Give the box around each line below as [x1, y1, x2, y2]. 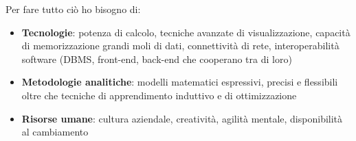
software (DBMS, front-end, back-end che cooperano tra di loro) [21, 51, 292, 66]
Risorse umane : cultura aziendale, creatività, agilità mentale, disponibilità [21, 111, 343, 125]
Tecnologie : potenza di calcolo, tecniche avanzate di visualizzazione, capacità [21, 25, 351, 39]
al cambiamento [21, 125, 89, 139]
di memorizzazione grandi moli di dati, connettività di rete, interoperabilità [21, 38, 340, 53]
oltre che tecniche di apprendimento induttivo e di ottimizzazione [21, 88, 297, 102]
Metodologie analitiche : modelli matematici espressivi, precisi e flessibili [21, 75, 338, 89]
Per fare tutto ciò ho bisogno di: [5, 2, 141, 16]
